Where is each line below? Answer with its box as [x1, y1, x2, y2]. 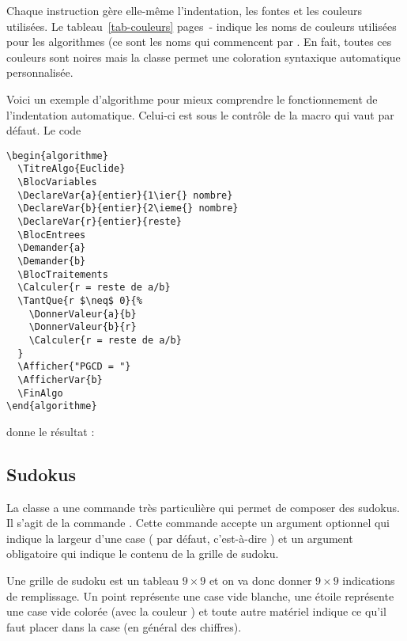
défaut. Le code [6, 122, 81, 138]
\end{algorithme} [6, 400, 97, 412]
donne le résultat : [6, 423, 95, 439]
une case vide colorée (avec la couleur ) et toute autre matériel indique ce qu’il [6, 603, 386, 620]
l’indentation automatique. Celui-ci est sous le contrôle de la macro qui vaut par [6, 106, 394, 123]
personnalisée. [6, 64, 73, 81]
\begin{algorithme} [6, 150, 108, 161]
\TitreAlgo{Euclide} [17, 163, 126, 175]
